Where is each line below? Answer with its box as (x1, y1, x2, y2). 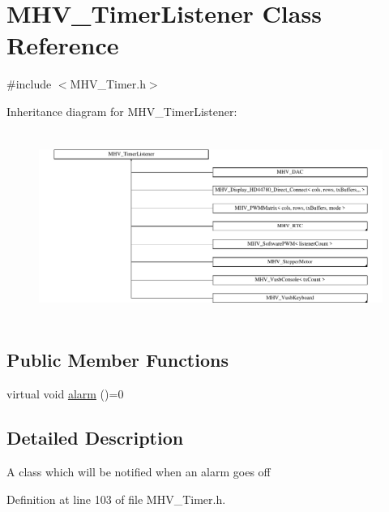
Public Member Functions (6, 347, 229, 372)
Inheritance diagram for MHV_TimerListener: (6, 102, 237, 119)
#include (6, 75, 52, 93)
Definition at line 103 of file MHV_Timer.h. (6, 490, 226, 507)
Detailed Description (6, 425, 184, 450)
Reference (6, 28, 119, 62)
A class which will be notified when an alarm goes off (6, 463, 271, 480)
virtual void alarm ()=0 (6, 385, 124, 402)
